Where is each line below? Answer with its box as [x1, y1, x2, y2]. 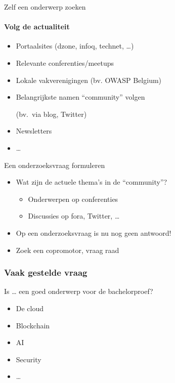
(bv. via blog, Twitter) [16, 108, 87, 119]
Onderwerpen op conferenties [28, 193, 118, 204]
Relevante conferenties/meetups [16, 57, 114, 68]
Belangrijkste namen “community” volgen [16, 92, 145, 102]
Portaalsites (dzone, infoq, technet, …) [16, 40, 134, 51]
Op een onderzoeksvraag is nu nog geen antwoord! [16, 227, 171, 238]
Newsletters [16, 125, 52, 136]
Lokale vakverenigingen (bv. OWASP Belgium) [16, 74, 162, 85]
